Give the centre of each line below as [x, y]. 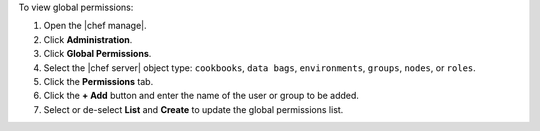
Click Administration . [88, 39]
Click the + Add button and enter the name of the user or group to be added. [201, 96]
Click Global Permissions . [97, 54]
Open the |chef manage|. [95, 26]
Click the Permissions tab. [98, 81]
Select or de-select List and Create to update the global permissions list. [193, 109]
